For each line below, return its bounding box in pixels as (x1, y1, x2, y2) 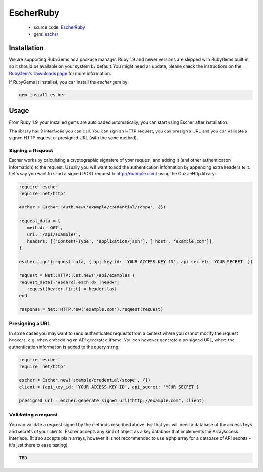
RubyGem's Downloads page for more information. (9, 70, 112, 76)
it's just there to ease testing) (9, 442, 68, 448)
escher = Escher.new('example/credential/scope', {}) (19, 378, 150, 383)
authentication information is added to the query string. (9, 344, 120, 350)
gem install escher (19, 93, 66, 97)
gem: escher (33, 31, 59, 37)
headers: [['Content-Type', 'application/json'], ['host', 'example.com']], (27, 239, 215, 244)
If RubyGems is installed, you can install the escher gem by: (9, 79, 129, 85)
